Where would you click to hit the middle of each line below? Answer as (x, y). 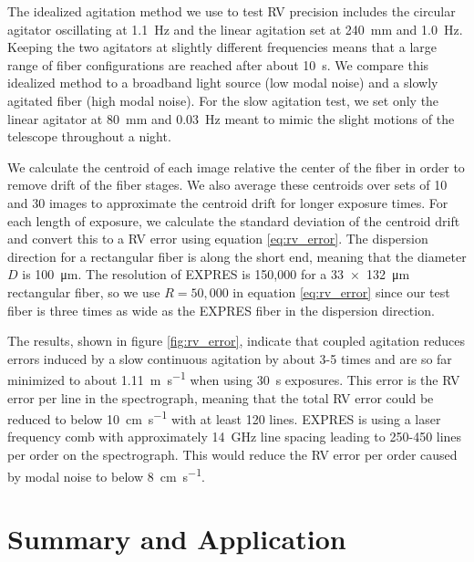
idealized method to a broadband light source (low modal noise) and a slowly (223, 83)
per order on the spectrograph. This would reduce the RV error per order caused (232, 454)
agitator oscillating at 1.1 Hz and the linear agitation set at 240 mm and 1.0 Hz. (235, 29)
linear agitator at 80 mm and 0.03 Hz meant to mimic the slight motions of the (231, 118)
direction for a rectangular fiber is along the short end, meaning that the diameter (237, 256)
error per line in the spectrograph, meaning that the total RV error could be (221, 397)
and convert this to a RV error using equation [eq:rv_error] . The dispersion (218, 239)
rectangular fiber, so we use (84, 291)
